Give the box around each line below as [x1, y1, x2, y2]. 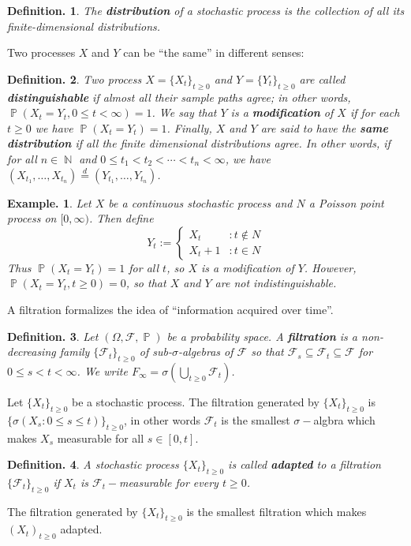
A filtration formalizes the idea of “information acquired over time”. [7, 301, 334, 317]
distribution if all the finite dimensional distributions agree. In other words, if [7, 135, 390, 151]
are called [299, 70, 346, 87]
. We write [77, 362, 128, 379]
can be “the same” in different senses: [123, 44, 305, 61]
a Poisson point [308, 194, 384, 211]
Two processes [7, 44, 76, 61]
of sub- [139, 343, 172, 360]
